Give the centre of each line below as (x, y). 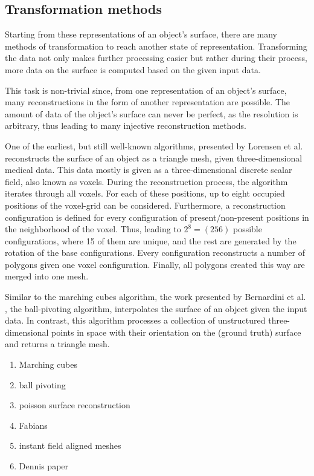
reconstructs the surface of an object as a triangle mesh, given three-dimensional (154, 158)
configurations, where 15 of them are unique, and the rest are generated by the (151, 240)
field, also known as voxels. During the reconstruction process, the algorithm (146, 181)
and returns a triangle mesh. (57, 344)
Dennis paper (44, 466)
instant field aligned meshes (70, 445)
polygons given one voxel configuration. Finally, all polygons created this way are (155, 264)
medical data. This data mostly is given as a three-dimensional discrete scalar (149, 170)
